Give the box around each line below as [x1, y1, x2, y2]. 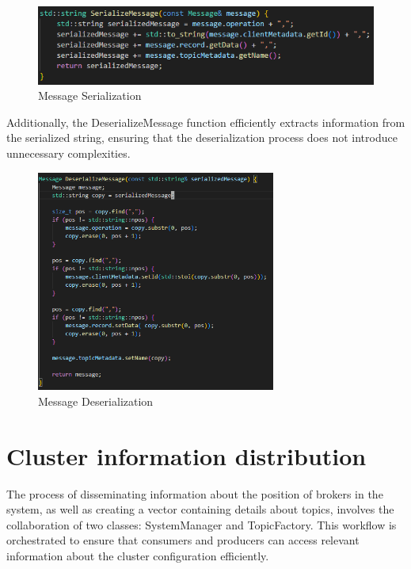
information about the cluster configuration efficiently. [6, 547, 269, 563]
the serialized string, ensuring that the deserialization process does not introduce [6, 129, 398, 146]
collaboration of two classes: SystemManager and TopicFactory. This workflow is [6, 516, 397, 533]
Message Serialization [38, 87, 142, 104]
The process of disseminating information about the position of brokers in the [6, 485, 383, 502]
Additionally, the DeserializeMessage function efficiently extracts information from [6, 113, 405, 130]
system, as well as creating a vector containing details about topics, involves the [6, 501, 394, 517]
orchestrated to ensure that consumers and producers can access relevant [6, 532, 360, 548]
